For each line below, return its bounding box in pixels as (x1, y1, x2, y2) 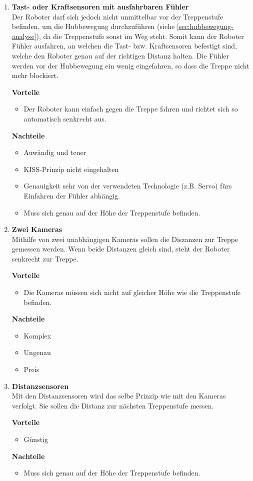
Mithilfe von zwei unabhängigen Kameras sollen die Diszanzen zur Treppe (11, 233, 238, 244)
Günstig (23, 434, 48, 444)
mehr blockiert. (11, 70, 58, 80)
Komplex (23, 330, 51, 340)
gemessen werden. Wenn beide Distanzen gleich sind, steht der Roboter (11, 243, 230, 254)
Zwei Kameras (11, 224, 62, 234)
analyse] (11, 30, 36, 41)
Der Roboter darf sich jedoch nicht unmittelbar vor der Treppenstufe (11, 11, 223, 21)
